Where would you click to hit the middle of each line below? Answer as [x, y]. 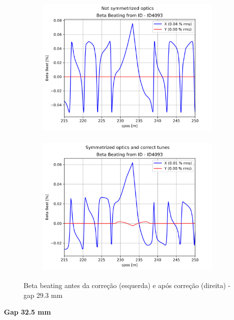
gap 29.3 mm [43, 295]
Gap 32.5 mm [27, 311]
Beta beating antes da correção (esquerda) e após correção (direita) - [127, 285]
